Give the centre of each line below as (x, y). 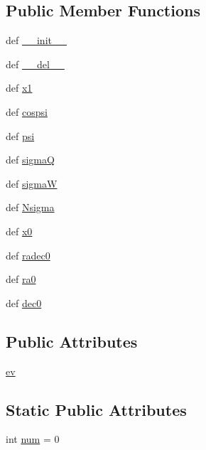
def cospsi (27, 111)
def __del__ (35, 64)
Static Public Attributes (96, 409)
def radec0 (28, 255)
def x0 (19, 231)
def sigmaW (32, 183)
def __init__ (36, 40)
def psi (20, 135)
